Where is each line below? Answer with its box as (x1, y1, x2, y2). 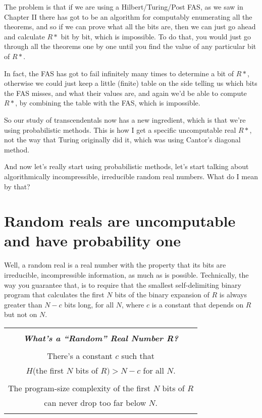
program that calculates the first (4, 289, 104, 300)
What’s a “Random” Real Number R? (23, 332, 178, 344)
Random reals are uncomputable (4, 211, 236, 231)
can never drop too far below (44, 396, 146, 408)
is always (219, 289, 247, 300)
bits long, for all (64, 299, 114, 309)
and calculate (4, 31, 45, 41)
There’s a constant (47, 349, 113, 361)
